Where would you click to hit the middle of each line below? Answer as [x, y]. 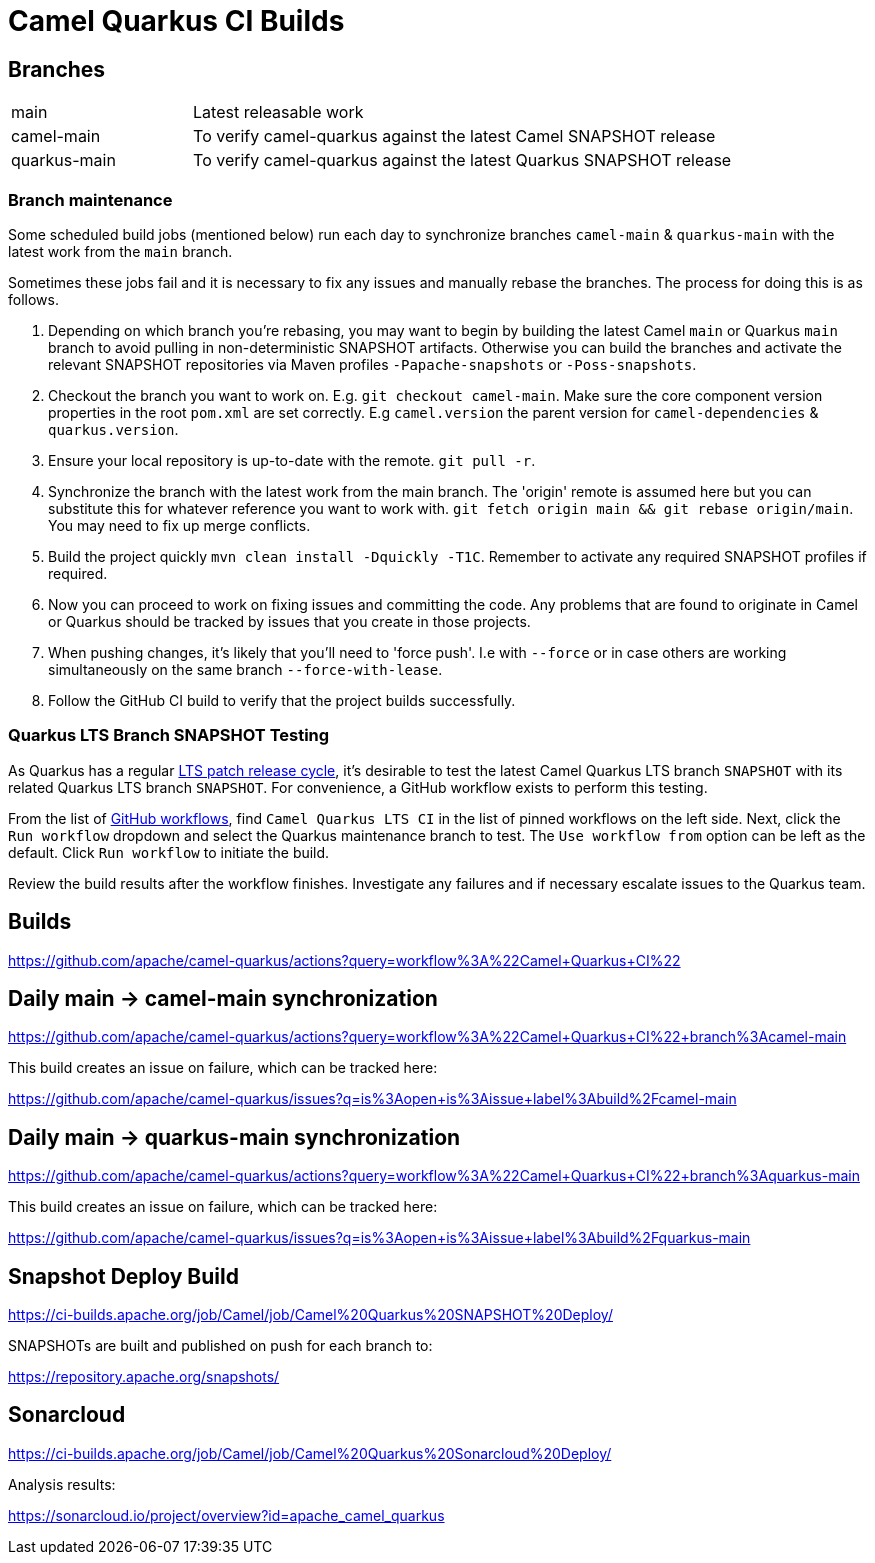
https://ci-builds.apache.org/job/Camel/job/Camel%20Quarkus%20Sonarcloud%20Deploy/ [310, 1453]
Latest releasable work [278, 112]
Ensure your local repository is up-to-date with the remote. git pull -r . [292, 460]
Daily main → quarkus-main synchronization [234, 1137]
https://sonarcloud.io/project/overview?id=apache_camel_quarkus [226, 1515]
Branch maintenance [90, 199]
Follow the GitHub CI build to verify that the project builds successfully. [282, 700]
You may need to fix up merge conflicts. [179, 525]
